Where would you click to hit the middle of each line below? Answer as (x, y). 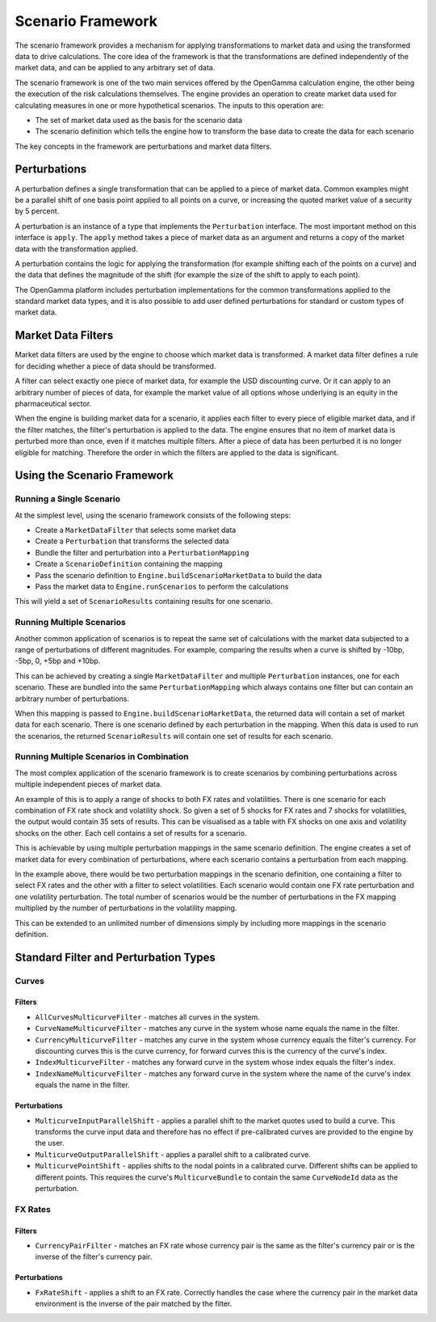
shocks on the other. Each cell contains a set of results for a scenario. (131, 833)
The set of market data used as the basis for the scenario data (138, 120)
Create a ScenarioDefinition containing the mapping (129, 564)
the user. (50, 1143)
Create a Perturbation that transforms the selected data (132, 541)
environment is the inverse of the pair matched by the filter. (134, 1304)
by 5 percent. (37, 211)
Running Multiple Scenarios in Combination (102, 757)
